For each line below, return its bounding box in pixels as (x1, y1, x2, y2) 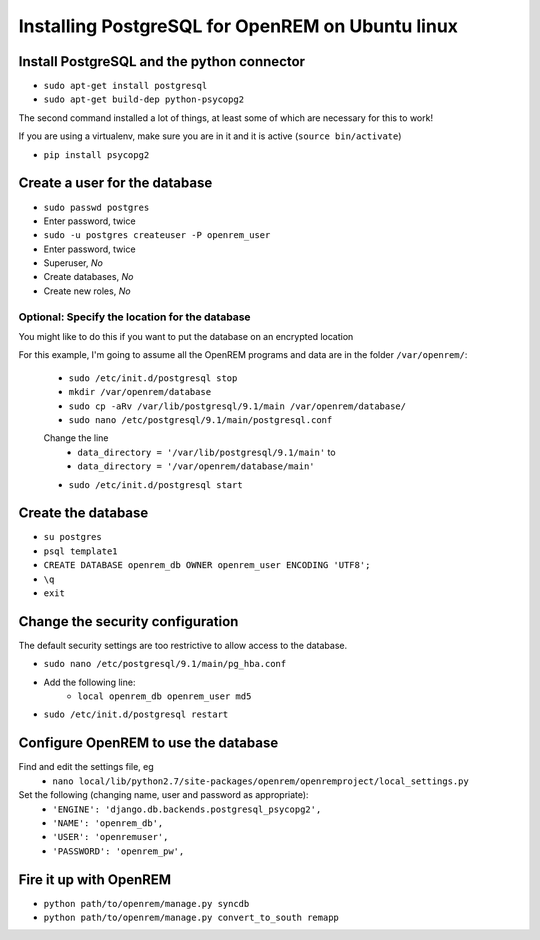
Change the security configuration (18, 613, 239, 630)
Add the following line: (43, 676, 136, 688)
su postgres (43, 531, 102, 543)
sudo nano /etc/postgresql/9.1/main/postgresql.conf (68, 414, 333, 425)
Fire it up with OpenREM (18, 871, 172, 888)
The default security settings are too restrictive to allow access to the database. (18, 639, 348, 651)
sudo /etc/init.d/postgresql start (68, 479, 244, 490)
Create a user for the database (18, 175, 213, 192)
